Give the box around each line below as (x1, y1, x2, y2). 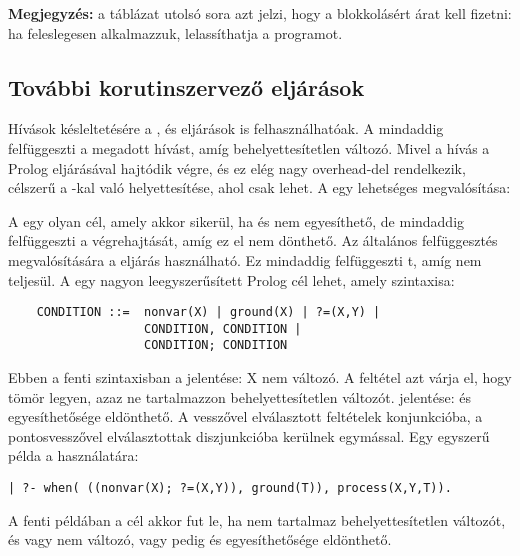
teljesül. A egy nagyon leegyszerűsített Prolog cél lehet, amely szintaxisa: (8, 269, 455, 290)
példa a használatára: (8, 445, 139, 466)
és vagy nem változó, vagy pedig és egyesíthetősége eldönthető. (8, 529, 392, 550)
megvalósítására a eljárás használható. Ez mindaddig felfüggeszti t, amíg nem (8, 249, 482, 270)
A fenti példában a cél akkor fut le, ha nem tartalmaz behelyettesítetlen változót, (8, 509, 506, 530)
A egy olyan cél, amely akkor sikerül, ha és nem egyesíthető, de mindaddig (8, 210, 465, 231)
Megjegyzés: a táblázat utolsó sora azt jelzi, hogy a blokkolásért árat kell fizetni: (8, 3, 512, 23)
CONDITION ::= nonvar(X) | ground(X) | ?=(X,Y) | (36, 305, 381, 320)
